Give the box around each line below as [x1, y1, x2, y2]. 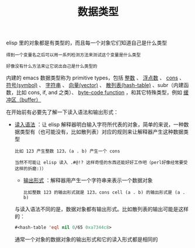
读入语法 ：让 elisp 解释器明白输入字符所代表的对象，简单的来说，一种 [14, 121, 184, 128]
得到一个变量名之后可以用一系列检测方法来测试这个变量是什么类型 [6, 52, 141, 58]
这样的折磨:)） [14, 166, 47, 172]
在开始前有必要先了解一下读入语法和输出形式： [6, 109, 119, 116]
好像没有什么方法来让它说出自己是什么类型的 [6, 64, 97, 69]
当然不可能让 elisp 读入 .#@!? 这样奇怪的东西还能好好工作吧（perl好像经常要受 [14, 160, 188, 166]
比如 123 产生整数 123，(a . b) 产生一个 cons [14, 148, 121, 155]
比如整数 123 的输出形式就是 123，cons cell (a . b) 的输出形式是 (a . [23, 190, 186, 195]
